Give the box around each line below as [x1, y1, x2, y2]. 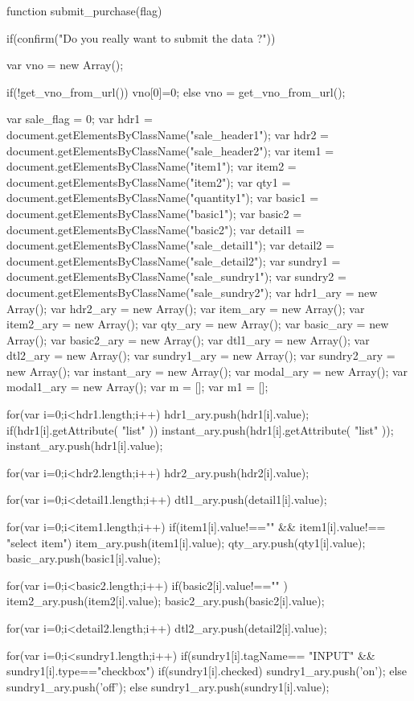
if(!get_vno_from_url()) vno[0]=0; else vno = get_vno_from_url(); [6, 83, 346, 100]
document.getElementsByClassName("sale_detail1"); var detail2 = [6, 237, 334, 254]
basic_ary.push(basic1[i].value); [6, 550, 161, 567]
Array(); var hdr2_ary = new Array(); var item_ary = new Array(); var [6, 299, 365, 316]
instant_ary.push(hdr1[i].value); [6, 437, 163, 454]
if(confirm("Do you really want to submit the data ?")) [6, 29, 276, 46]
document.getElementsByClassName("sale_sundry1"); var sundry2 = [6, 268, 346, 285]
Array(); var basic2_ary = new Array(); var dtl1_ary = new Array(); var [6, 331, 370, 348]
